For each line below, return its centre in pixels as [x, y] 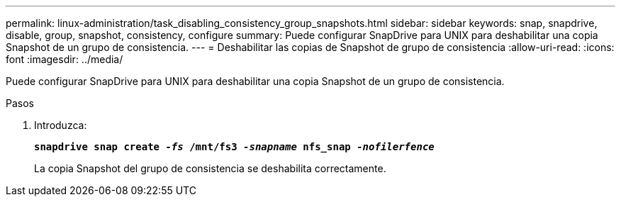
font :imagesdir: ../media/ [65, 59]
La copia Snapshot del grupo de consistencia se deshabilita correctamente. [210, 168]
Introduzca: [61, 125]
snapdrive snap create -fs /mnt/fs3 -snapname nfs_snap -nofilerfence [234, 147]
